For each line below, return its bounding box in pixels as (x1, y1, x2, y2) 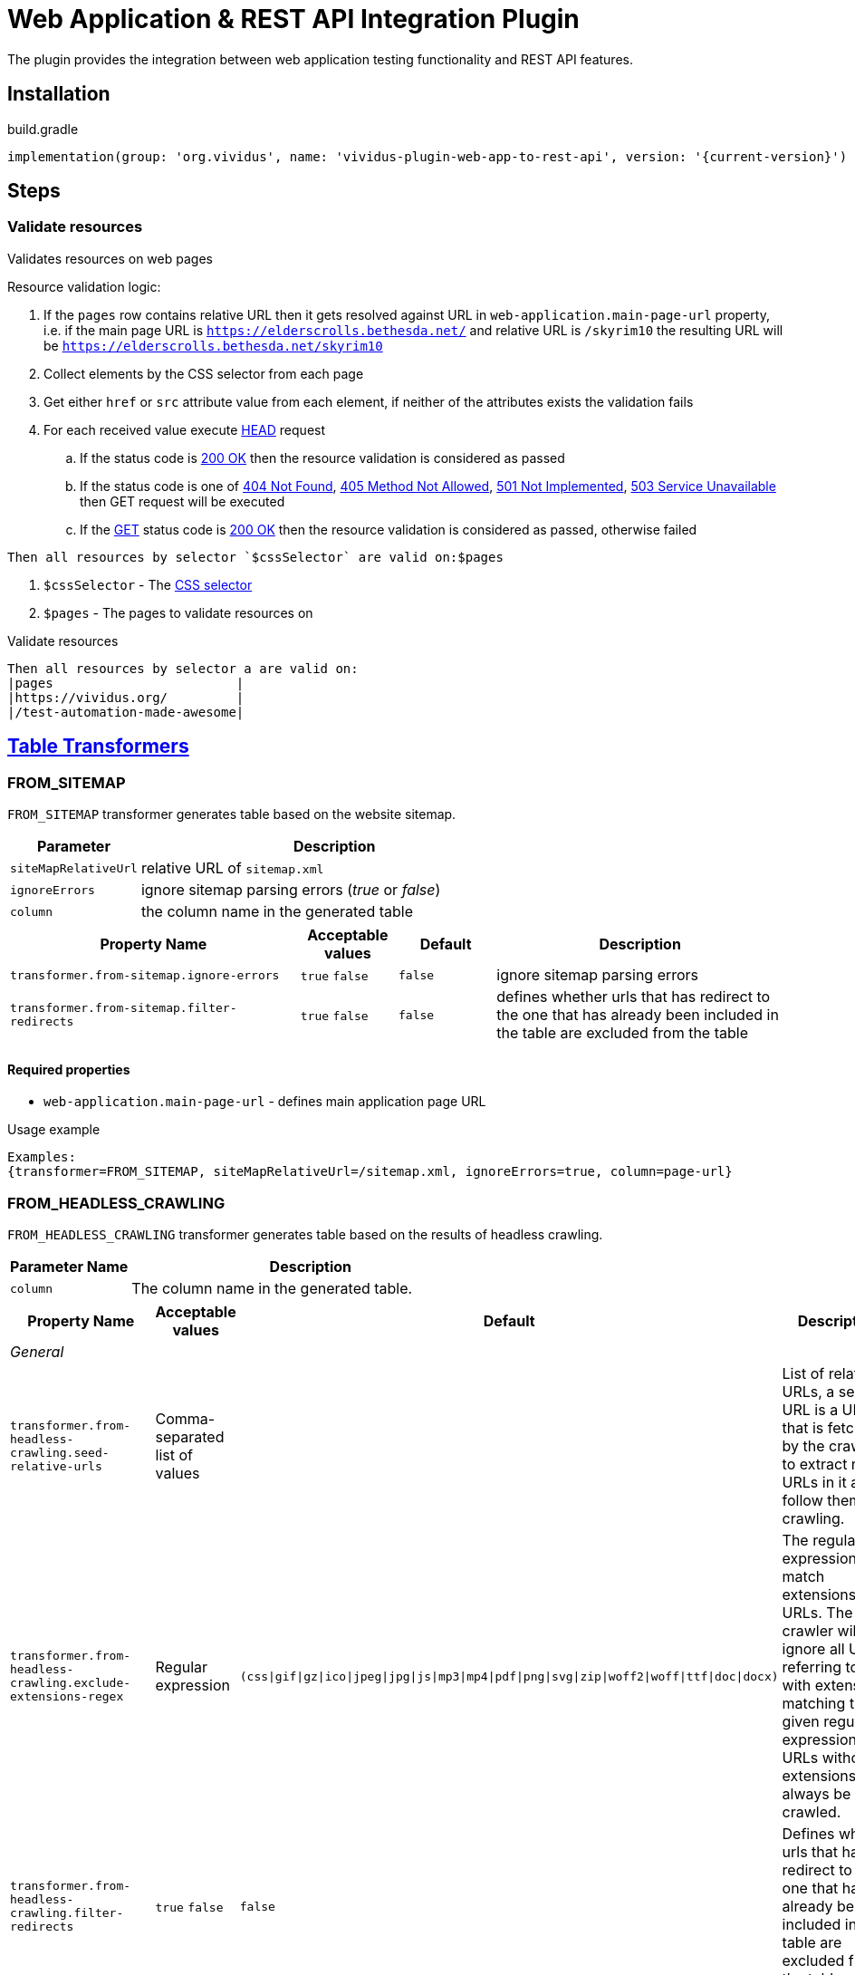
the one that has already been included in (496, 1006, 779, 1025)
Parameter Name (10, 1257, 129, 1276)
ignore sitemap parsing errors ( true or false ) (140, 881, 441, 900)
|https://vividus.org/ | (7, 689, 245, 705)
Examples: (7, 1150, 76, 1165)
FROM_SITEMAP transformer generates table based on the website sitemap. (7, 806, 456, 823)
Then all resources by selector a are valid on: (7, 660, 359, 676)
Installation (7, 82, 110, 106)
